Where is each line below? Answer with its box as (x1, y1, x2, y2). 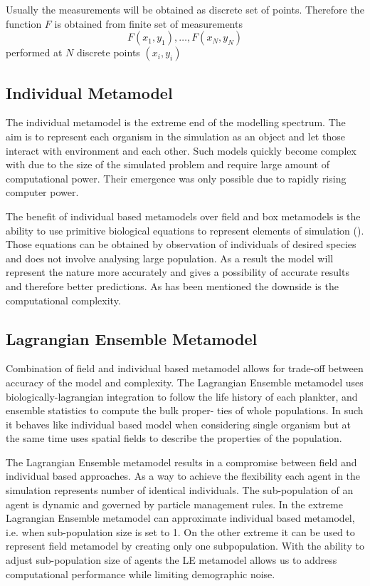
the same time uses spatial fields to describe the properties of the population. (6, 431, 342, 446)
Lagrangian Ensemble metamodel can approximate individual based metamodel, (6, 510, 355, 525)
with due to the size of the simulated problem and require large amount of (6, 157, 329, 172)
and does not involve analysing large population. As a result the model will (6, 250, 334, 265)
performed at (6, 45, 63, 60)
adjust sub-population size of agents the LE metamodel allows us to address (6, 552, 337, 567)
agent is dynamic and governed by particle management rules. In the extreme (6, 496, 343, 511)
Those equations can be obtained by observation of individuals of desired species (6, 237, 356, 252)
